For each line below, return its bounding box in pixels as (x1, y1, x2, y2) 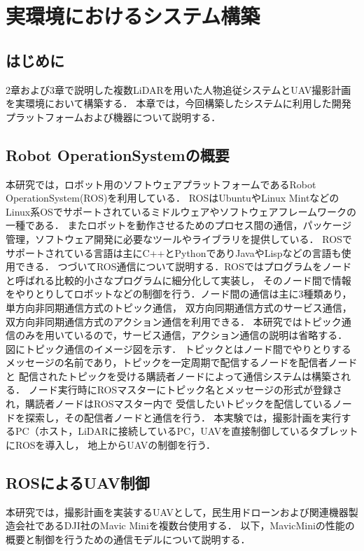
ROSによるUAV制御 (6, 471, 150, 493)
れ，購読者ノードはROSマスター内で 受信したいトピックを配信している (6, 396, 332, 411)
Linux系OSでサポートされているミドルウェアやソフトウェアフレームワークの (6, 204, 357, 218)
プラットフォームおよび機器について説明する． (6, 109, 221, 124)
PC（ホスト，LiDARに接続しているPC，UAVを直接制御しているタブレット (15, 424, 358, 438)
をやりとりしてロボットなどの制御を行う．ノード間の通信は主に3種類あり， (6, 286, 352, 301)
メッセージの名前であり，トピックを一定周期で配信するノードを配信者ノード (6, 355, 358, 370)
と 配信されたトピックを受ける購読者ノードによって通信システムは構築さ (6, 368, 342, 383)
